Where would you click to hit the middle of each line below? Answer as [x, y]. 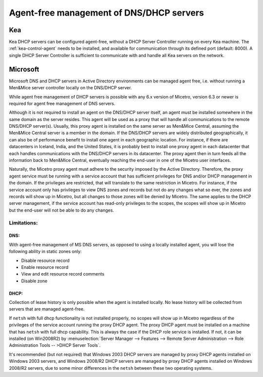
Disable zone [34, 281]
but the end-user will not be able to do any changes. [62, 210]
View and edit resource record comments [63, 274]
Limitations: [23, 223]
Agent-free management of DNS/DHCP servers [106, 13]
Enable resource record [45, 267]
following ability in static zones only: [46, 252]
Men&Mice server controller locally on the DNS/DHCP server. [70, 88]
